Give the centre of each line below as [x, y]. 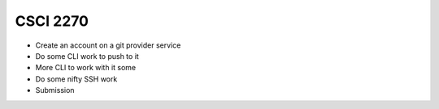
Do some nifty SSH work [76, 79]
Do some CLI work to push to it [87, 56]
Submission [55, 90]
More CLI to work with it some [86, 68]
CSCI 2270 [52, 21]
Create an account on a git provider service [108, 45]
